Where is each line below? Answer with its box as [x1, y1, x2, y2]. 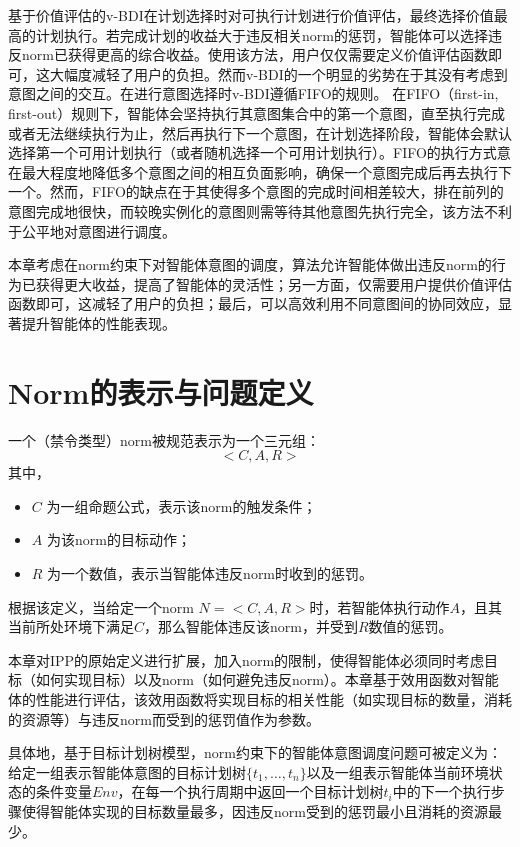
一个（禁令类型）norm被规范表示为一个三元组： [8, 429, 320, 450]
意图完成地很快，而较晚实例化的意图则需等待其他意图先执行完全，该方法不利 [8, 200, 512, 221]
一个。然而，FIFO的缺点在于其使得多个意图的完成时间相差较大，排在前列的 [8, 181, 504, 202]
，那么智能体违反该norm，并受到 [144, 616, 358, 637]
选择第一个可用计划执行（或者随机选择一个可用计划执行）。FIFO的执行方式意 [8, 142, 511, 163]
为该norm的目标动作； [46, 529, 191, 550]
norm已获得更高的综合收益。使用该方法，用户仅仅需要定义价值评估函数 [21, 44, 488, 65]
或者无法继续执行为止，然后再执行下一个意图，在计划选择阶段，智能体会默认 [8, 122, 512, 143]
